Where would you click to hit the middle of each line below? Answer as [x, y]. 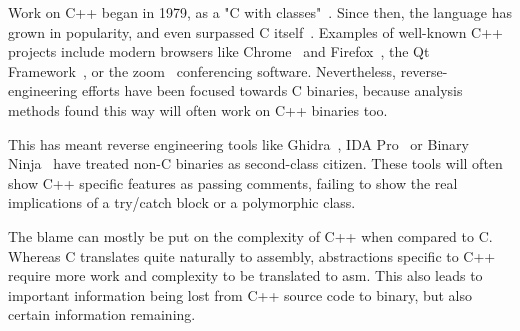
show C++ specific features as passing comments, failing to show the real [233, 182]
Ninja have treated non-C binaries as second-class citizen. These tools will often [255, 163]
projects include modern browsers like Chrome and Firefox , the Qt [219, 51]
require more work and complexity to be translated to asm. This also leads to [245, 275]
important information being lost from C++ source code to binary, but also [240, 294]
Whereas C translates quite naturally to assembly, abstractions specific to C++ [252, 255]
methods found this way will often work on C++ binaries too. [198, 109]
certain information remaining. [102, 314]
